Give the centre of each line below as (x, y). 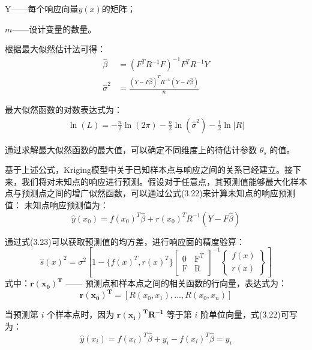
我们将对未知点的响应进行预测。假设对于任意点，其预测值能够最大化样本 (164, 181)
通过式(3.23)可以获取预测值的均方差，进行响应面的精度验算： (125, 241)
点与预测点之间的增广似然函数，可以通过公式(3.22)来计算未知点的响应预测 (150, 193)
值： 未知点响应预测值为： (57, 205)
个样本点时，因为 (81, 314)
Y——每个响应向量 (42, 8)
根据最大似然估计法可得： (55, 49)
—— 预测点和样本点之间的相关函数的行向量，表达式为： (176, 283)
